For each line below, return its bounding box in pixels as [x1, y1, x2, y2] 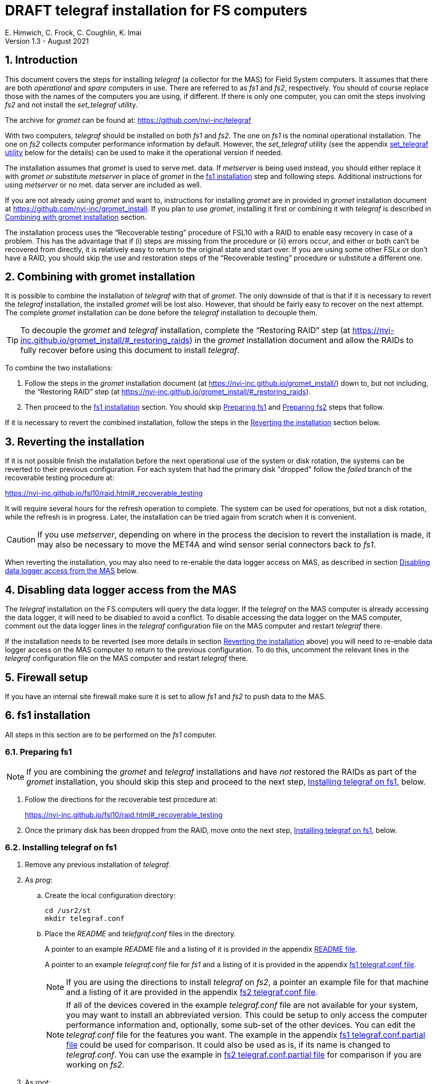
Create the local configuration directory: [45, 891, 176, 900]
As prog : [25, 876, 53, 885]
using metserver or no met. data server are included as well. [5, 180, 202, 189]
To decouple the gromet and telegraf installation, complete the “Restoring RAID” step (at [20, 325, 350, 336]
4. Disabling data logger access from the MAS [5, 583, 237, 596]
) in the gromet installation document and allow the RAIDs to [189, 335, 414, 346]
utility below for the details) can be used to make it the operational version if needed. [5, 148, 283, 157]
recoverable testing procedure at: [5, 473, 114, 482]
